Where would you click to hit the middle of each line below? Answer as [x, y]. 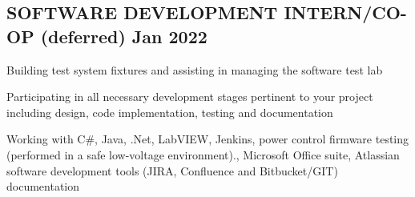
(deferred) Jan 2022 [124, 36]
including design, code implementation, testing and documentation [170, 112]
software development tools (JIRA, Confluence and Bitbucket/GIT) [172, 170]
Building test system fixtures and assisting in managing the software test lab [195, 69]
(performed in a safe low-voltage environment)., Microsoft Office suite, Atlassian [203, 154]
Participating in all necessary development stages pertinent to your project [190, 96]
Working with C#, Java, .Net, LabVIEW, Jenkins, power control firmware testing [208, 139]
